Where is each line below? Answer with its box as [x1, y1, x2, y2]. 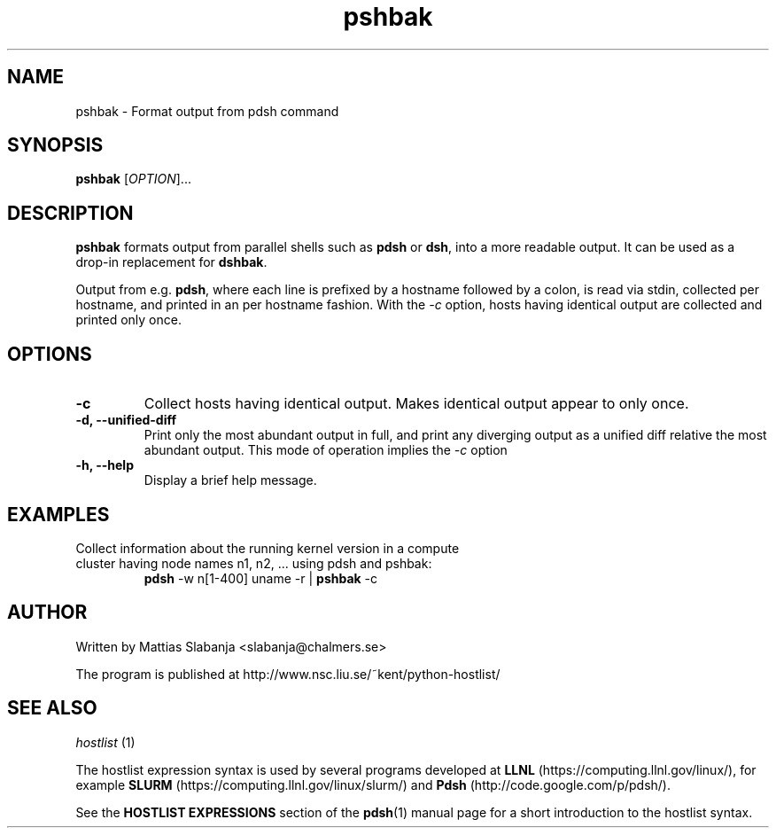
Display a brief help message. [144, 472, 317, 488]
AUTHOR [7, 601, 88, 624]
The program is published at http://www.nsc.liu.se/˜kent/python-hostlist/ [75, 666, 501, 682]
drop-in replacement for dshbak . [75, 254, 268, 270]
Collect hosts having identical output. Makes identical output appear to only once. [144, 394, 689, 413]
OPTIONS [7, 342, 92, 365]
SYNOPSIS [7, 134, 104, 157]
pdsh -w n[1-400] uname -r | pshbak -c [144, 570, 378, 586]
